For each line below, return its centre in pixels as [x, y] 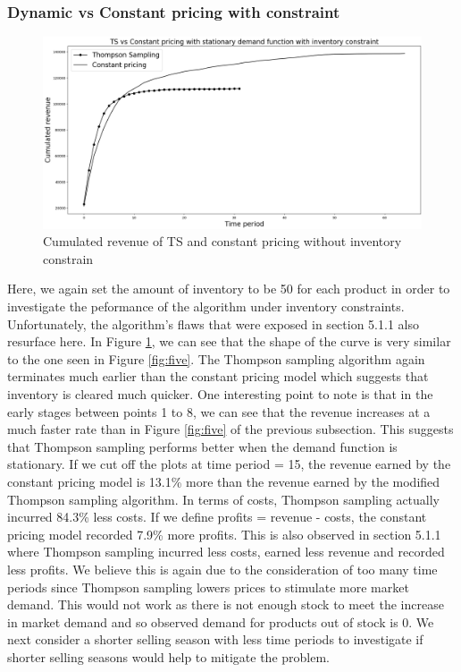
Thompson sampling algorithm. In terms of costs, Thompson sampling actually [224, 499]
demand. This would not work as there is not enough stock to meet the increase [226, 604]
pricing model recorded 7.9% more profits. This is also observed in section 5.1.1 [224, 534]
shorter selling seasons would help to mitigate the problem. [168, 656]
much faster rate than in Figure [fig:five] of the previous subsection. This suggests [230, 429]
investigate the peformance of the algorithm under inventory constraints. [206, 306]
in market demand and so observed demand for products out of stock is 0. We [221, 621]
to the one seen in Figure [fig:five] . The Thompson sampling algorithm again [216, 358]
